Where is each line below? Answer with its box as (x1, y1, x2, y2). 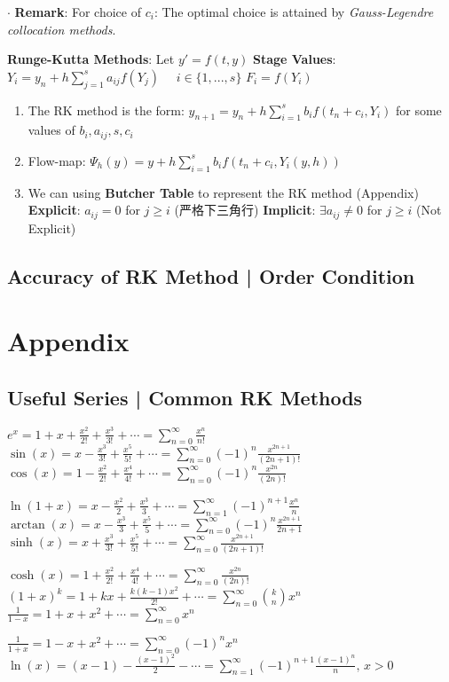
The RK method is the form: (28, 100, 185, 119)
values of (28, 121, 75, 139)
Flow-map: (28, 151, 86, 169)
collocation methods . (7, 20, 116, 38)
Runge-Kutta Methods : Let (7, 50, 175, 68)
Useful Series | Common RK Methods (7, 383, 363, 411)
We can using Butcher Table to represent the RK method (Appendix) (28, 183, 419, 201)
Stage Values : (252, 50, 336, 68)
